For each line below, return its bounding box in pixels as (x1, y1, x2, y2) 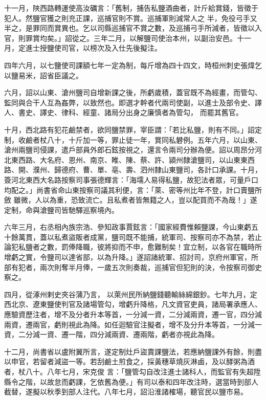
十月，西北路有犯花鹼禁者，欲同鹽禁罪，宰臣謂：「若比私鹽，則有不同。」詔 (4, 124, 255, 135)
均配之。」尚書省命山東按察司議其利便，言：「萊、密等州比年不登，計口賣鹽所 (4, 184, 262, 195)
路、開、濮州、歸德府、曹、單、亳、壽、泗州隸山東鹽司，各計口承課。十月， (4, 164, 262, 175)
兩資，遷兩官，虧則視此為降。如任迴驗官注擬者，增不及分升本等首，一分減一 (4, 319, 262, 329)
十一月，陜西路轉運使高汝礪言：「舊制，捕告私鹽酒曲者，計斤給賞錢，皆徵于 (4, 3, 258, 13)
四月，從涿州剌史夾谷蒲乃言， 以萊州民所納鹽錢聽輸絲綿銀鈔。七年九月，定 (4, 288, 257, 299)
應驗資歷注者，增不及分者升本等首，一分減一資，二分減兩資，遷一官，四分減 (4, 309, 262, 320)
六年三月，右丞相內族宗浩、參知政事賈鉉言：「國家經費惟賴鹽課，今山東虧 (4, 221, 251, 232)
